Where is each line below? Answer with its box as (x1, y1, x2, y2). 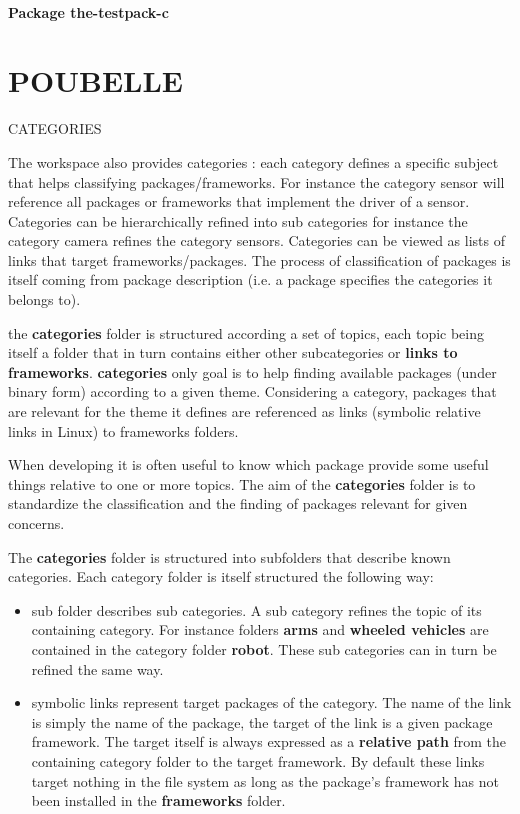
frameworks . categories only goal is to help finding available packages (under (8, 361, 497, 382)
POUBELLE (8, 60, 183, 101)
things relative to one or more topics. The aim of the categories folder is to (8, 473, 476, 494)
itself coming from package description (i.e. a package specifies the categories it (8, 269, 493, 290)
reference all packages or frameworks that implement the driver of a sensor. (8, 191, 470, 212)
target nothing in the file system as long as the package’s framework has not (31, 770, 500, 791)
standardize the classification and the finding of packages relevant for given (8, 493, 468, 514)
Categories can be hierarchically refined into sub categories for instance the (8, 210, 468, 231)
